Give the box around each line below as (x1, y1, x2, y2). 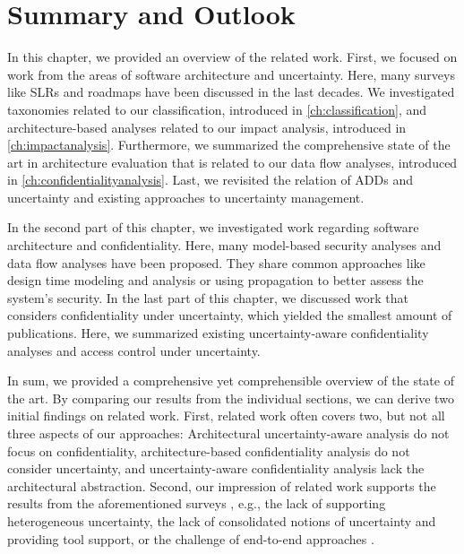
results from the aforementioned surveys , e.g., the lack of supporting (7, 494, 386, 513)
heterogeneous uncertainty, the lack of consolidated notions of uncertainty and (7, 511, 436, 530)
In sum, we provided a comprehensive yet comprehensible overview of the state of (7, 371, 454, 390)
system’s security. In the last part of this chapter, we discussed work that (7, 288, 409, 307)
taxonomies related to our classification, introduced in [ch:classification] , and (7, 100, 426, 118)
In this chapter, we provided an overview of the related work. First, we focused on (7, 48, 458, 66)
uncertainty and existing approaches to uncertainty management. (7, 187, 365, 206)
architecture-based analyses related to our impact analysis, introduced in (7, 117, 407, 136)
